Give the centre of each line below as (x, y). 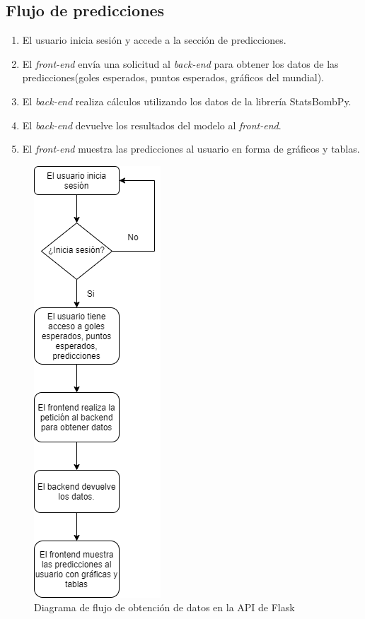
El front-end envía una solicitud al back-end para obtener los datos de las (180, 63)
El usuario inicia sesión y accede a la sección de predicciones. (154, 40)
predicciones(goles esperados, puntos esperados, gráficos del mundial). (173, 77)
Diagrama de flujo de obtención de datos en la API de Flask (164, 607)
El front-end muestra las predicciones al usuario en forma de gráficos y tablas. (191, 149)
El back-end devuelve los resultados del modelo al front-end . (152, 125)
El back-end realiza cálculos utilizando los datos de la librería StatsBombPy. (187, 101)
